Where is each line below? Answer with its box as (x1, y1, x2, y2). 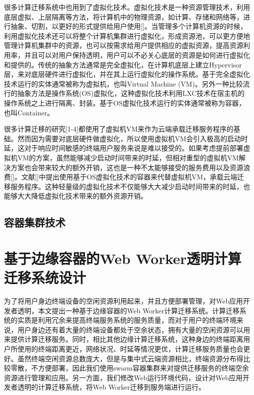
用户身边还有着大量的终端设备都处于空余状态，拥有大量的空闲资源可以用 (17, 324, 250, 334)
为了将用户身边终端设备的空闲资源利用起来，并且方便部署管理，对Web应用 (4, 295, 243, 306)
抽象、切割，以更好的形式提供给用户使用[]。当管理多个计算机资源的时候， (10, 21, 247, 31)
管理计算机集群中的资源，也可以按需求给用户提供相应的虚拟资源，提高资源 (4, 40, 243, 50)
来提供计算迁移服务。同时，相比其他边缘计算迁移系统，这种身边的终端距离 (4, 334, 243, 344)
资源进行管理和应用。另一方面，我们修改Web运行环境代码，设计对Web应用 (4, 372, 243, 382)
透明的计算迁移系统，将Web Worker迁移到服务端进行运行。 (17, 382, 206, 392)
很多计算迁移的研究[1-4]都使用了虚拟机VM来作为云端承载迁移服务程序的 (4, 124, 233, 134)
